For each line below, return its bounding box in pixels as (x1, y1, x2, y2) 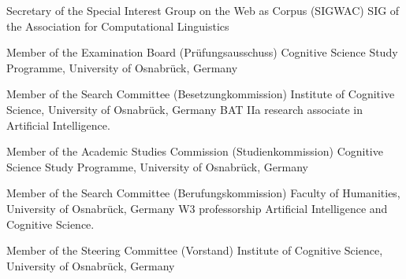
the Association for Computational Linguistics (6, 17, 229, 34)
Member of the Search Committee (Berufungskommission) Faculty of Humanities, (6, 185, 400, 201)
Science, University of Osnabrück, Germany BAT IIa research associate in (6, 101, 363, 117)
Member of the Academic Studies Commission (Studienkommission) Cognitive (6, 143, 383, 160)
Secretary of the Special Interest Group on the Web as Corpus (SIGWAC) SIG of (6, 2, 400, 18)
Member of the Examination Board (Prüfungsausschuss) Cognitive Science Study (6, 44, 398, 61)
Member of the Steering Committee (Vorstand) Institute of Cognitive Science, (6, 242, 383, 259)
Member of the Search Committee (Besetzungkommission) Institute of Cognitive (6, 86, 395, 102)
